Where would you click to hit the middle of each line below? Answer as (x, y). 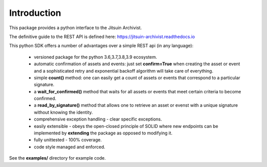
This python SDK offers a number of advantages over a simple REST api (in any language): (101, 46)
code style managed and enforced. (70, 147)
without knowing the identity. (64, 112)
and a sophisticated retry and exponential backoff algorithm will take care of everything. (124, 71)
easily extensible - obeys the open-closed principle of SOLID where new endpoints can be (126, 126)
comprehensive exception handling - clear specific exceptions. (98, 119)
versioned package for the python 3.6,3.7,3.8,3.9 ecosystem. (96, 57)
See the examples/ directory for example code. (57, 158)
